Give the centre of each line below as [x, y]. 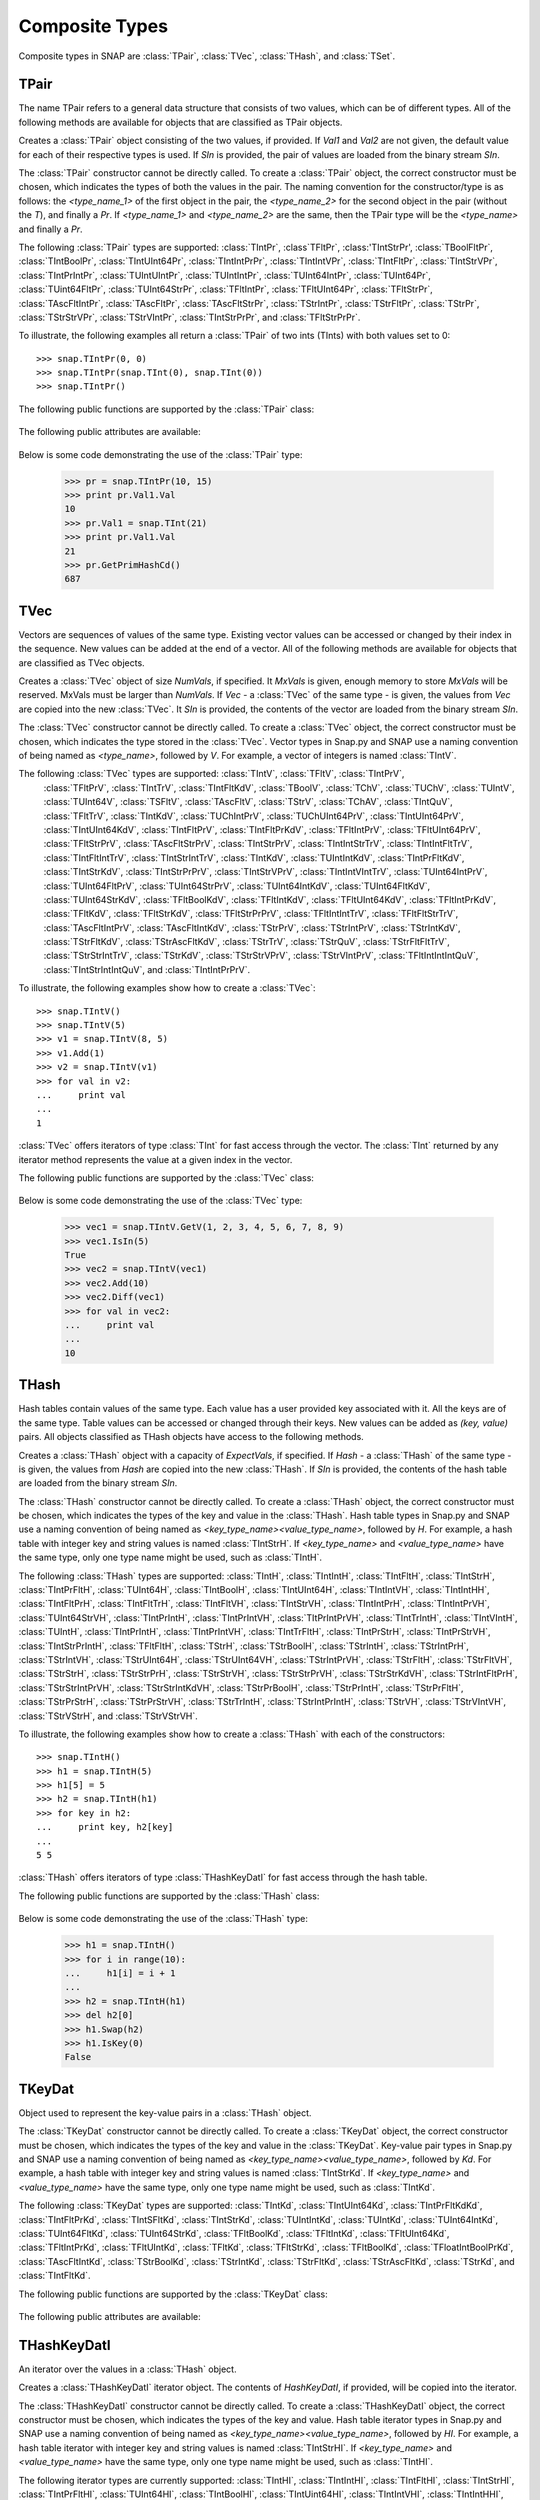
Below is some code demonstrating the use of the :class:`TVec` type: [160, 1201]
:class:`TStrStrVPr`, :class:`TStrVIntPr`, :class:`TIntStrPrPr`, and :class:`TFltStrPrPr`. [189, 317]
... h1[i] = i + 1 [120, 1973]
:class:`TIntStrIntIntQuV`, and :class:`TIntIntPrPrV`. [147, 969]
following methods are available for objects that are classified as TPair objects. [180, 122]
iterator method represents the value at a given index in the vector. [155, 1159]
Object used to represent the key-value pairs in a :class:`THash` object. [165, 2112]
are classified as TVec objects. [81, 662]
